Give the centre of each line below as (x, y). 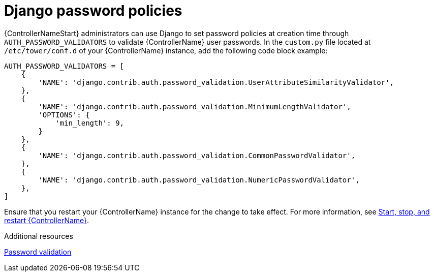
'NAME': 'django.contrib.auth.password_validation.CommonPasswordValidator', (197, 155)
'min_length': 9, (90, 123)
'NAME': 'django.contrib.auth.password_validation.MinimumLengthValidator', (195, 106)
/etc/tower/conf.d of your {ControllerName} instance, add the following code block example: (166, 50)
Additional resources (39, 236)
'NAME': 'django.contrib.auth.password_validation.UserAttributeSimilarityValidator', (216, 82)
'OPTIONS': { (64, 115)
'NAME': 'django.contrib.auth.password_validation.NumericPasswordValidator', (199, 180)
